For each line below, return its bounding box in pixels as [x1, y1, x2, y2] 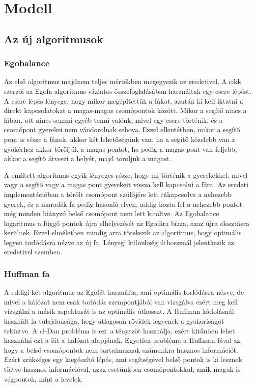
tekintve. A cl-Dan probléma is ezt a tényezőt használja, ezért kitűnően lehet [4, 325, 235, 335]
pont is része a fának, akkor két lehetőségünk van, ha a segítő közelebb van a [4, 134, 235, 144]
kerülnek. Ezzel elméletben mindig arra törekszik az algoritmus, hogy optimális [4, 227, 242, 238]
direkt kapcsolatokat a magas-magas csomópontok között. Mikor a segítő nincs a [4, 105, 247, 115]
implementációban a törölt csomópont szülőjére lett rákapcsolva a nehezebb [4, 189, 232, 199]
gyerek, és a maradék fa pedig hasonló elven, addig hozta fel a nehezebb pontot [4, 198, 243, 209]
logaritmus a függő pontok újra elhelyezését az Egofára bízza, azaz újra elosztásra [4, 218, 250, 228]
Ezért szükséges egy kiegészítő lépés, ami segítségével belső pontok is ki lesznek [4, 354, 242, 364]
